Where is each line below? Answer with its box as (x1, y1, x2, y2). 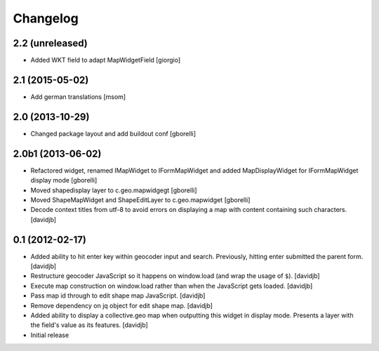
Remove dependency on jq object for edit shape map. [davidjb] (30, 301, 213, 310)
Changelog (13, 11, 79, 26)
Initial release (30, 331, 69, 339)
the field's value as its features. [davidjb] (30, 321, 149, 329)
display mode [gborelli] (30, 176, 98, 185)
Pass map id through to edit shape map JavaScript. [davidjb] (30, 291, 206, 300)
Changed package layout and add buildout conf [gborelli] (30, 129, 197, 138)
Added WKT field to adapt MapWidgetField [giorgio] (30, 56, 181, 65)
